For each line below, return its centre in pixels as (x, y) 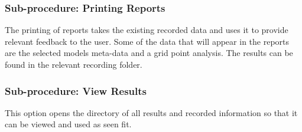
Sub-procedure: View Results (76, 90)
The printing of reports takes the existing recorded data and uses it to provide (147, 30)
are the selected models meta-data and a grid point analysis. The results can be (149, 53)
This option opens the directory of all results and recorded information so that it (151, 112)
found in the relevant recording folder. (74, 64)
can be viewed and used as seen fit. (68, 124)
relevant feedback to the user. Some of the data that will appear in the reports (147, 41)
